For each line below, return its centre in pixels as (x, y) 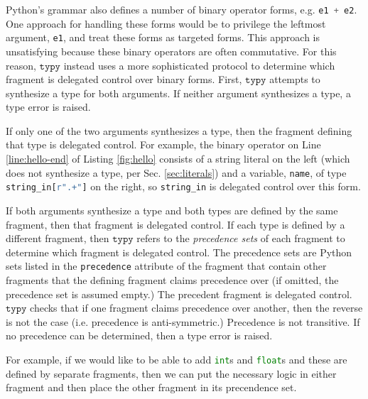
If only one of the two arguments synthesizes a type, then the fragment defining (179, 130)
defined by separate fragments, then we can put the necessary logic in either (171, 373)
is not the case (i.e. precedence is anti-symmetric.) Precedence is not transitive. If (183, 321)
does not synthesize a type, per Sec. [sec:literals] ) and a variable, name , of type (176, 172)
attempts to (295, 79)
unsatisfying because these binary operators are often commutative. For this (171, 51)
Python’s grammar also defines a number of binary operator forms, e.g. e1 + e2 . (182, 9)
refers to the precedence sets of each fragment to (241, 238)
